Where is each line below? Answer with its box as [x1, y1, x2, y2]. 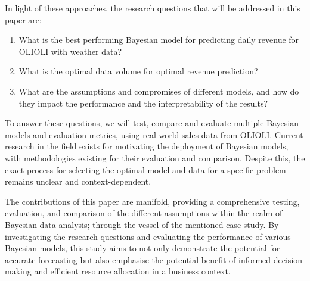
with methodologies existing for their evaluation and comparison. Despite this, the [5, 151, 305, 164]
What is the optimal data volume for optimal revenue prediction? [18, 65, 258, 77]
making [5, 265, 32, 277]
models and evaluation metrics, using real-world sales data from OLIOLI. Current [5, 128, 303, 140]
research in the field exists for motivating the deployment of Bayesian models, [5, 140, 289, 152]
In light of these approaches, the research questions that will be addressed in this [5, 2, 300, 14]
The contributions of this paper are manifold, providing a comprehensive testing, [5, 195, 300, 207]
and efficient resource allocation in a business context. [34, 265, 231, 277]
